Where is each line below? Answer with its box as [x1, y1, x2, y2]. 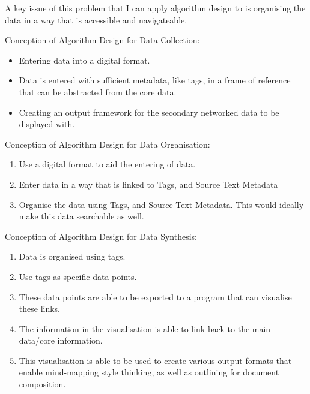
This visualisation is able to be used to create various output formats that [19, 354, 292, 366]
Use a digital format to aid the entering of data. [19, 158, 196, 170]
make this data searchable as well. [19, 210, 144, 222]
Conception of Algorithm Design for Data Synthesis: [5, 230, 197, 242]
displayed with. [19, 118, 75, 130]
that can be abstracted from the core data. [19, 85, 177, 98]
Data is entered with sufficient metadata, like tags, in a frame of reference [19, 74, 291, 86]
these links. [19, 302, 61, 315]
